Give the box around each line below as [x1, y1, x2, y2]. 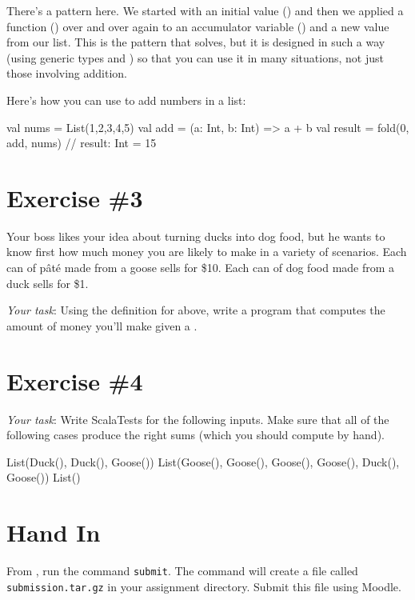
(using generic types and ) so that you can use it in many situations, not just [6, 49, 384, 66]
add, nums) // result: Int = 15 [6, 134, 157, 151]
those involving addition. [6, 65, 128, 82]
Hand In [6, 516, 101, 549]
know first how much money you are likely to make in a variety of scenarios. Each [6, 243, 407, 260]
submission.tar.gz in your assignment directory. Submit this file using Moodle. [6, 578, 401, 594]
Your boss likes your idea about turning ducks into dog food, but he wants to [6, 227, 385, 244]
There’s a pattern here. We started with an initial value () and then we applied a [6, 2, 404, 18]
